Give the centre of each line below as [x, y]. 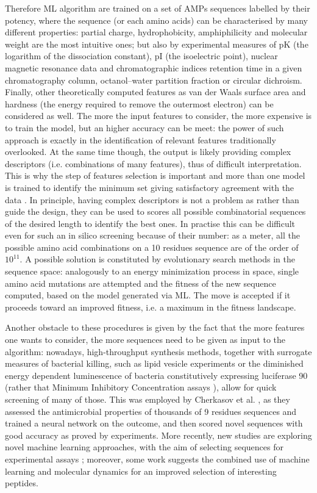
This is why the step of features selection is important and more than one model [155, 175]
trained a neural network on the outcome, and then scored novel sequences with [154, 423]
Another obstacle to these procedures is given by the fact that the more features [155, 327]
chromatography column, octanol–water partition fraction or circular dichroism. [154, 80]
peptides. [22, 483]
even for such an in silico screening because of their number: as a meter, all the [152, 235]
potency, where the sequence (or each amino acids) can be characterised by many [156, 20]
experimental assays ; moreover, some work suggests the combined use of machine [157, 459]
